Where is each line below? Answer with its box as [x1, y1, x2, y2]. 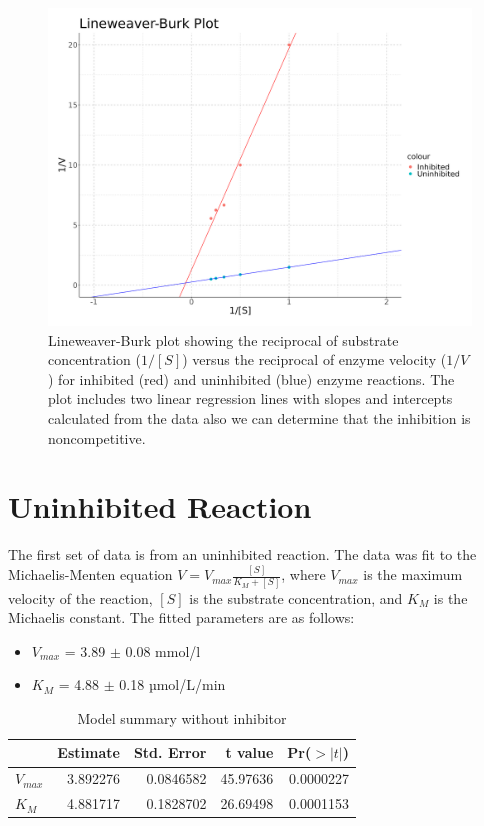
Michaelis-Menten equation [8, 564, 173, 585]
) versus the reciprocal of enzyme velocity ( [182, 349, 447, 370]
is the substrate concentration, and [189, 587, 403, 608]
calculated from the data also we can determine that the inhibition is [48, 407, 471, 428]
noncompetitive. [48, 427, 146, 448]
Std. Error [133, 742, 207, 763]
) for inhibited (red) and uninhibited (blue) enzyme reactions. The [48, 368, 455, 389]
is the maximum [363, 564, 463, 585]
